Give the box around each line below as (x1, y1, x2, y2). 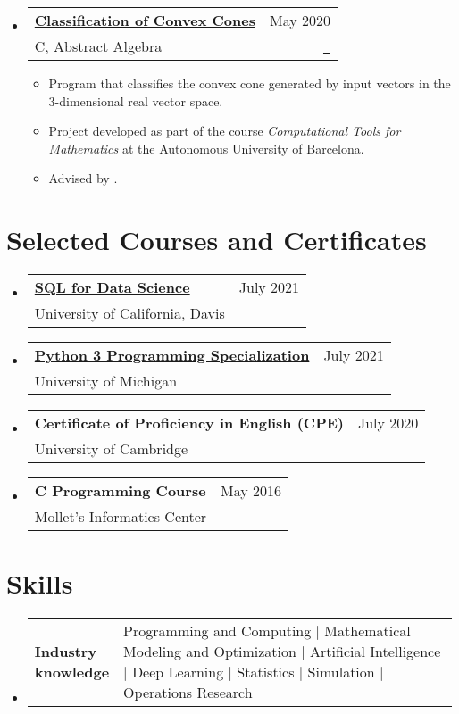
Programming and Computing (123, 620, 312, 642)
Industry (34, 641, 97, 662)
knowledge (34, 661, 110, 683)
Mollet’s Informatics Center (34, 506, 207, 527)
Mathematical (324, 620, 411, 642)
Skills (6, 565, 73, 602)
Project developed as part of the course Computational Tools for (48, 121, 401, 140)
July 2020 (357, 412, 419, 434)
